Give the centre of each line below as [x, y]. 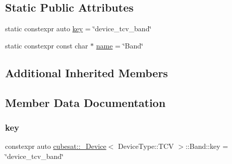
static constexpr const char [47, 45]
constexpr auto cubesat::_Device [56, 146]
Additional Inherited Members [86, 72]
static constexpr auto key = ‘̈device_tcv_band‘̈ [78, 29]
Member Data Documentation [85, 102]
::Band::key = [207, 146]
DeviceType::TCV [146, 146]
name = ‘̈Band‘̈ [120, 45]
